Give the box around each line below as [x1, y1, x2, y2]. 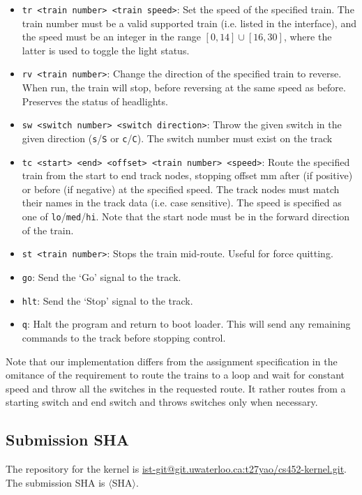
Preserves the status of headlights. [22, 93, 168, 108]
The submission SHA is [6, 475, 105, 489]
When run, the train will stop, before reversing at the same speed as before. [22, 80, 346, 95]
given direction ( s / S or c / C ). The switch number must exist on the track [22, 130, 333, 145]
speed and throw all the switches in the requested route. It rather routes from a [6, 381, 346, 395]
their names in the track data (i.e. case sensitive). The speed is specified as [22, 195, 342, 210]
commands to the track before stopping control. [22, 330, 226, 344]
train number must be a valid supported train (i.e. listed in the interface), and [22, 15, 356, 30]
